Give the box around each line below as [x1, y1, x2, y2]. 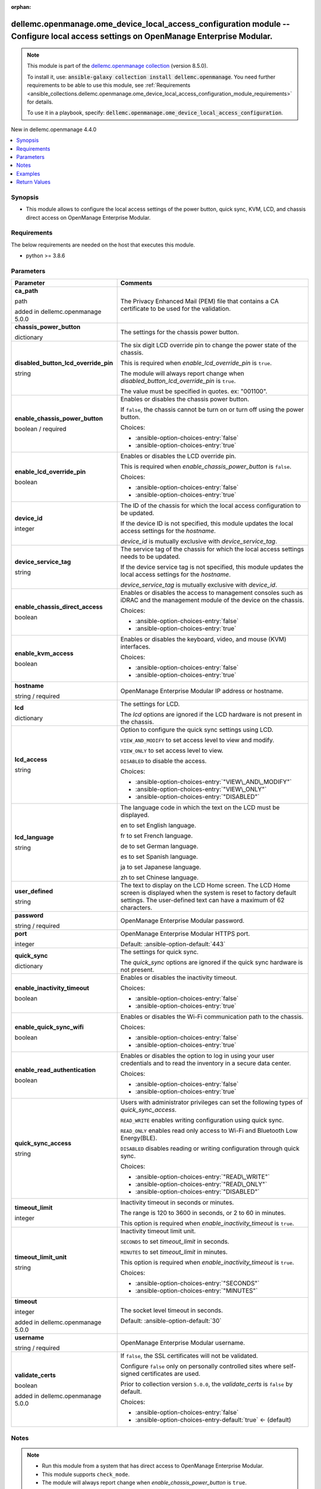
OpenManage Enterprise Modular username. [120, 1339, 246, 1347]
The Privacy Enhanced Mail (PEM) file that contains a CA [120, 297, 279, 306]
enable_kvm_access [14, 649, 74, 658]
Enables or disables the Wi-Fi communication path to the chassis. [120, 1013, 304, 1021]
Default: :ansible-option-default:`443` [120, 940, 226, 948]
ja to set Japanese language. [120, 863, 202, 871]
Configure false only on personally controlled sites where [120, 1362, 282, 1370]
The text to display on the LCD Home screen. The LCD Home [120, 881, 291, 890]
